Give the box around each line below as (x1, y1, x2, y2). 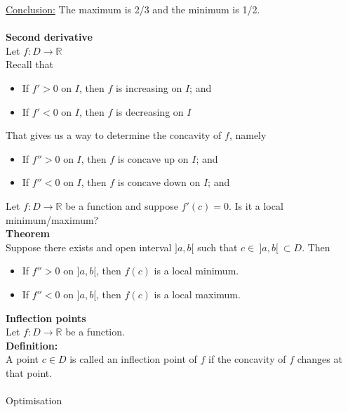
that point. (6, 365, 53, 380)
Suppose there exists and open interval (6, 239, 172, 254)
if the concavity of (208, 352, 286, 366)
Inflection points (6, 310, 86, 325)
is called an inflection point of (69, 352, 197, 366)
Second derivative (6, 29, 93, 44)
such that (197, 239, 238, 254)
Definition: (6, 338, 58, 352)
